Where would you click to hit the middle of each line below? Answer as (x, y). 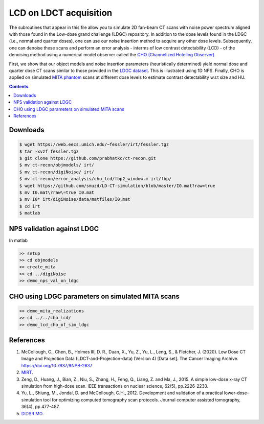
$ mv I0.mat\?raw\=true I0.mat (57, 192)
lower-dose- (237, 393)
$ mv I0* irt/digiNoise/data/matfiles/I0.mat (75, 199)
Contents (19, 86)
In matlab (18, 240)
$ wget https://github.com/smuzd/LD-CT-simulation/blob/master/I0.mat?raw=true (117, 186)
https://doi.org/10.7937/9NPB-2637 (57, 365)
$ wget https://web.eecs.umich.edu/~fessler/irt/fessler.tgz (94, 145)
